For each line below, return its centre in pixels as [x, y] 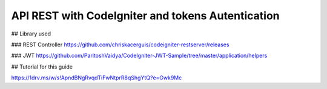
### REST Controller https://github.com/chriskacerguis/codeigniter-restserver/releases [120, 44]
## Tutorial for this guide [42, 67]
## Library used [31, 34]
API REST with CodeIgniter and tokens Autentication [145, 16]
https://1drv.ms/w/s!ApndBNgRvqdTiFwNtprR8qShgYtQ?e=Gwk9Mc [97, 78]
